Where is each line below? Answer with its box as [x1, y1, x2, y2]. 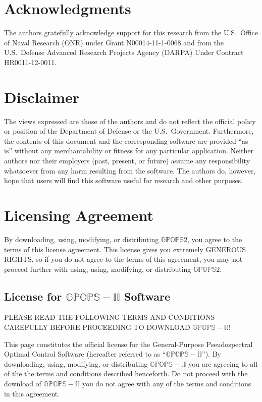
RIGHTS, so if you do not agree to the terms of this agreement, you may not [4, 254, 243, 264]
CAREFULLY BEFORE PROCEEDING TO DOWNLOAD [4, 322, 190, 332]
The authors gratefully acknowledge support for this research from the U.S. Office [4, 27, 258, 38]
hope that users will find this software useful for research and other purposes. [4, 175, 243, 186]
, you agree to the [187, 234, 242, 244]
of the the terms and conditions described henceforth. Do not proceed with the [4, 368, 248, 379]
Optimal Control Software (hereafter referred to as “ [4, 349, 166, 359]
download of [4, 378, 41, 389]
